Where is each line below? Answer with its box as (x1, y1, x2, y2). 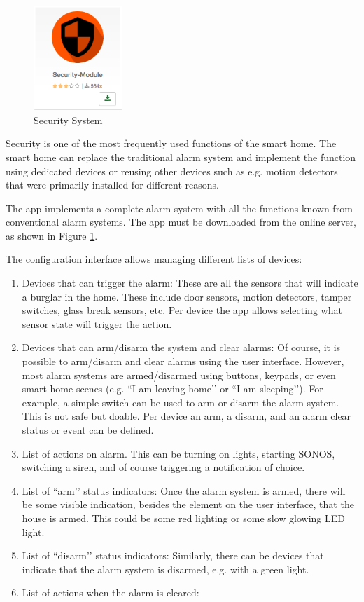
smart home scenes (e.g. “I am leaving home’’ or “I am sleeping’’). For (22, 381, 323, 396)
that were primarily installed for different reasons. (6, 177, 219, 192)
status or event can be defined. (22, 423, 154, 437)
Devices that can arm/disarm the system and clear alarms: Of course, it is (22, 340, 341, 355)
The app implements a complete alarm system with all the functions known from (6, 200, 353, 215)
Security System (34, 112, 103, 127)
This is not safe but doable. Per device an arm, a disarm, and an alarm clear (22, 409, 351, 423)
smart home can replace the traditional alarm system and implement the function (6, 149, 356, 164)
